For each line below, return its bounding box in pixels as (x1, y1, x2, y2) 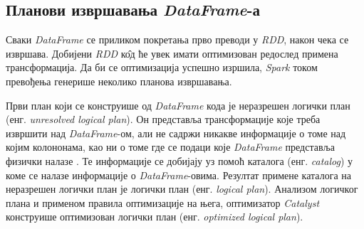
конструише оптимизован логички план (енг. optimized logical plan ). (6, 209, 303, 224)
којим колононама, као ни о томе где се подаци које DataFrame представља (6, 139, 335, 154)
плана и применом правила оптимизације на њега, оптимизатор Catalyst (6, 195, 320, 210)
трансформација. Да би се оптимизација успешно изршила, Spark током (6, 60, 318, 75)
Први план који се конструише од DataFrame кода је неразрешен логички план (6, 97, 350, 112)
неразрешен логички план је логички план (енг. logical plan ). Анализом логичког (6, 181, 358, 196)
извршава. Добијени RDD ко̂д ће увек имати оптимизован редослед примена (6, 46, 338, 60)
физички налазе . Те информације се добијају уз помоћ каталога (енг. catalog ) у (6, 153, 353, 168)
